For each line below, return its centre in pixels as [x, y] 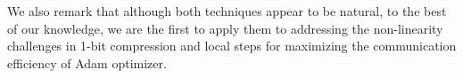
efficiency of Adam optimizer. [87, 62]
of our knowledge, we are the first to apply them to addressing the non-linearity [225, 28]
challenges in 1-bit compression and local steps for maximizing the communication [232, 46]
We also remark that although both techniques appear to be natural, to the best [227, 11]
